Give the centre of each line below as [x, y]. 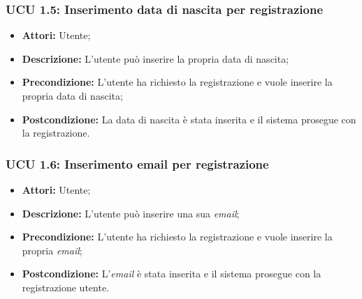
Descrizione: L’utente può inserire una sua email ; [131, 213]
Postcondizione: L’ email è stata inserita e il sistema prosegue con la [172, 274]
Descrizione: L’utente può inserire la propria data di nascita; [155, 58]
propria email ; [52, 250]
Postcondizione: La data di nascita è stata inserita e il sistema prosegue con [189, 119]
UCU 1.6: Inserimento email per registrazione [137, 163]
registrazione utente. [66, 287]
